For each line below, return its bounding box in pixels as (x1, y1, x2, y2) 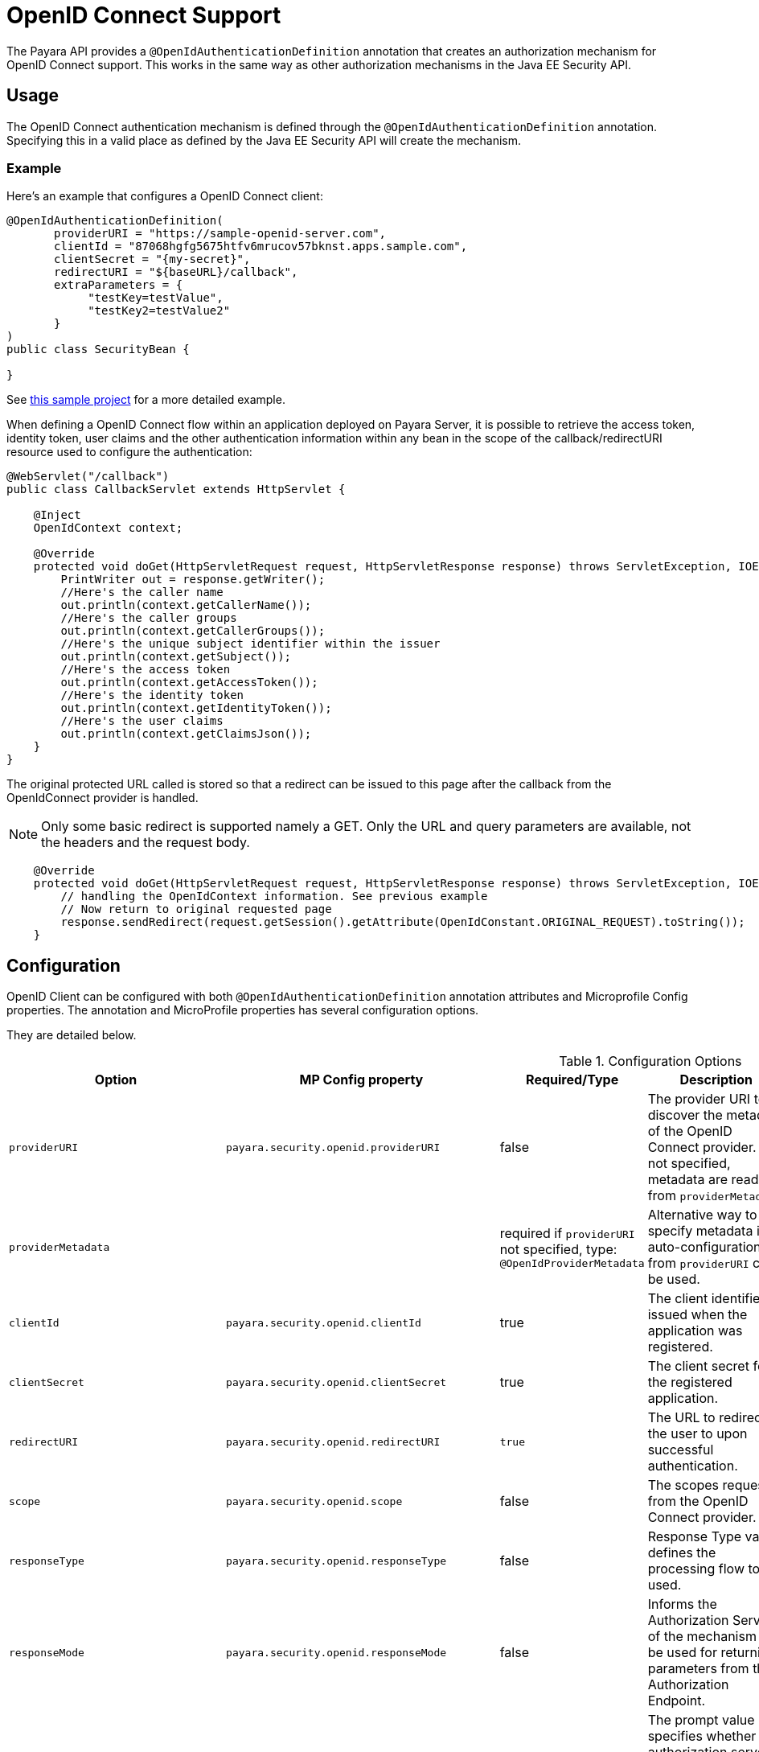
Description (679, 1071, 753, 1088)
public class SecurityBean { (6, 343, 190, 356)
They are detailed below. (6, 1028, 137, 1043)
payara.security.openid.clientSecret (226, 1376, 447, 1388)
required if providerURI (499, 1224, 635, 1241)
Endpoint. (647, 1692, 706, 1709)
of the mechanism (647, 1628, 757, 1645)
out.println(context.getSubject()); (60, 650, 292, 664)
